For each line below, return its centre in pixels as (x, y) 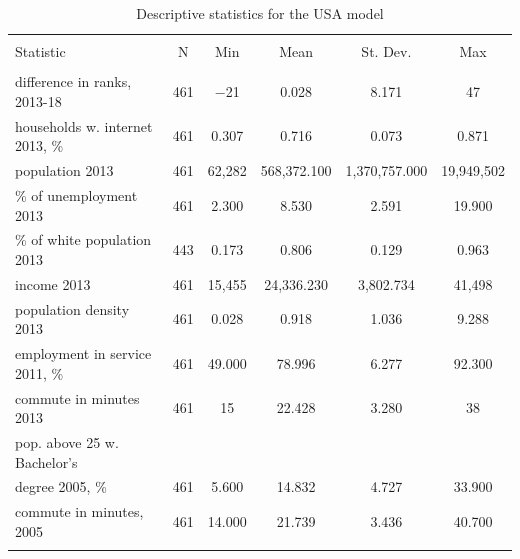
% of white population (83, 239)
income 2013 (53, 283)
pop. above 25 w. (67, 441)
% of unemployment (76, 194)
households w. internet (84, 125)
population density (72, 308)
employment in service (83, 353)
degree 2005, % (61, 486)
